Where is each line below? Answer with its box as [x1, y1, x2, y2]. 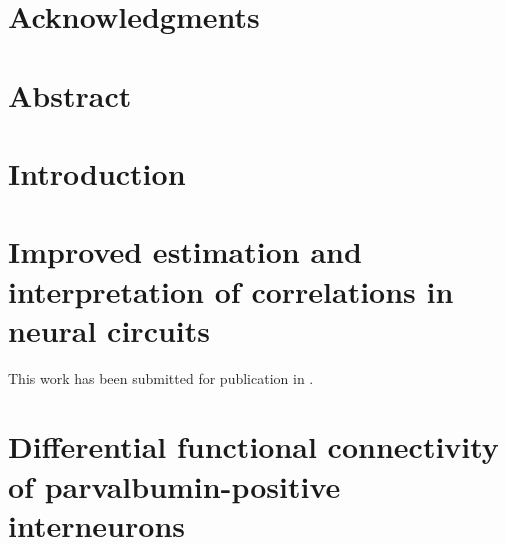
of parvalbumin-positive [8, 465, 341, 506]
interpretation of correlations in [8, 270, 454, 311]
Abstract [8, 74, 132, 115]
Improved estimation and [8, 231, 362, 272]
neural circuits [8, 309, 210, 350]
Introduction [8, 152, 186, 193]
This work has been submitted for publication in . [8, 367, 314, 388]
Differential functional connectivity [8, 426, 499, 467]
